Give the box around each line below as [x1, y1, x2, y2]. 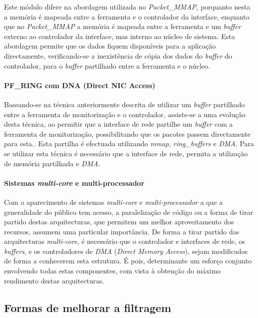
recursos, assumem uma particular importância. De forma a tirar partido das [4, 226, 239, 236]
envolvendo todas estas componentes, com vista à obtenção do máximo [4, 265, 221, 276]
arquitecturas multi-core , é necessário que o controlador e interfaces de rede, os [4, 236, 245, 246]
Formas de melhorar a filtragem [4, 299, 171, 315]
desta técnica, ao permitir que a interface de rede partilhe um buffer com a [4, 119, 233, 129]
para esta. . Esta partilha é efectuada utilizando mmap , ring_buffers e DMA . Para [4, 138, 254, 149]
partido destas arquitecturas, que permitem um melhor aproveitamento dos [4, 216, 234, 227]
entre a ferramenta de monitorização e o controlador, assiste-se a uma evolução [4, 109, 245, 119]
